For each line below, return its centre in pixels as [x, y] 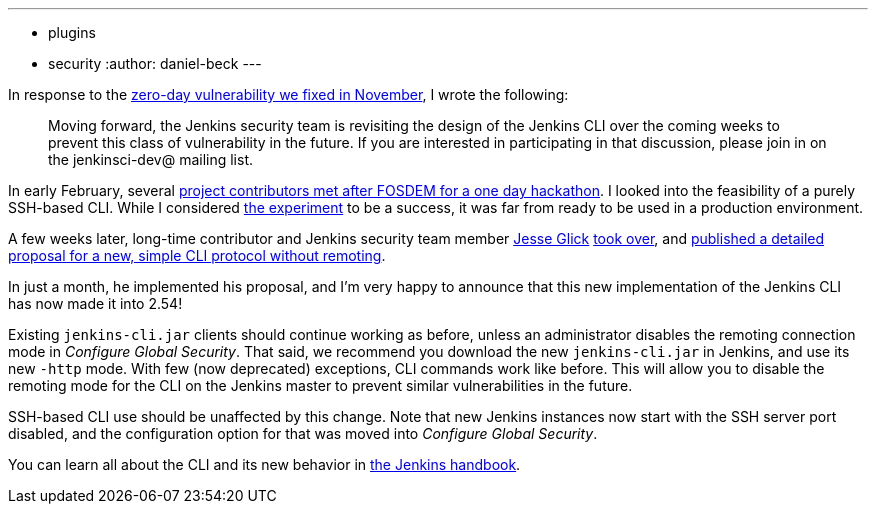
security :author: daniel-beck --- [155, 63]
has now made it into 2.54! [95, 303]
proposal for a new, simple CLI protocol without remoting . [197, 255]
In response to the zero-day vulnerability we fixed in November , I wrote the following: [288, 94]
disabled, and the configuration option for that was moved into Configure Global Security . [303, 433]
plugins [72, 32]
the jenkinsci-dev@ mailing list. [151, 159]
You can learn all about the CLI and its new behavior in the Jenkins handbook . [264, 464]
